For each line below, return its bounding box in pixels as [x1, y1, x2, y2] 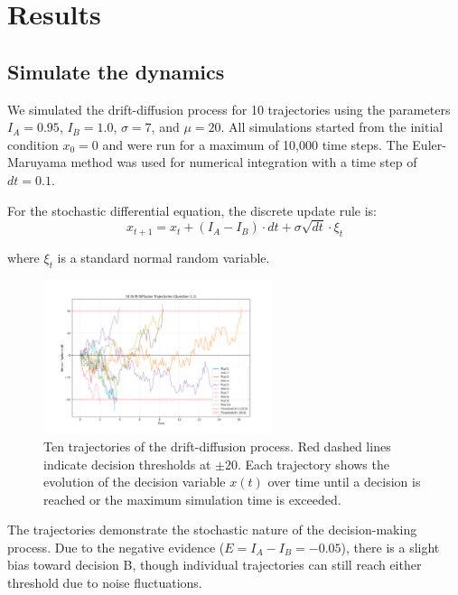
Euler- [412, 135, 446, 153]
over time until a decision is [267, 472, 421, 491]
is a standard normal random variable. [57, 248, 270, 267]
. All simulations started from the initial [220, 117, 444, 136]
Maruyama [7, 153, 67, 172]
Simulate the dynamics [7, 57, 225, 85]
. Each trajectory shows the [237, 454, 389, 473]
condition [7, 135, 59, 153]
